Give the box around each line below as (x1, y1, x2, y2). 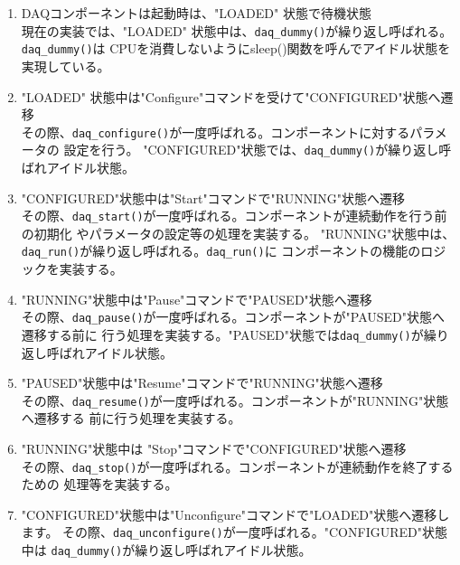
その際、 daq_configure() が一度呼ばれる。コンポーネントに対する (21, 122, 410, 141)
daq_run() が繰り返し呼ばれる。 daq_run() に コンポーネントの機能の (21, 241, 421, 260)
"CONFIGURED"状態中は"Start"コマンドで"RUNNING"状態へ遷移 (21, 188, 406, 207)
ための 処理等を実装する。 (21, 475, 178, 494)
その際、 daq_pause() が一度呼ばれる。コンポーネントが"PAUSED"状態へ (21, 307, 446, 326)
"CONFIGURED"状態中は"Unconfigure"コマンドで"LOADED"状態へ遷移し (21, 504, 450, 523)
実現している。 (21, 56, 110, 75)
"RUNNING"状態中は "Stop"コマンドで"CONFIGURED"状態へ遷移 (21, 439, 407, 458)
